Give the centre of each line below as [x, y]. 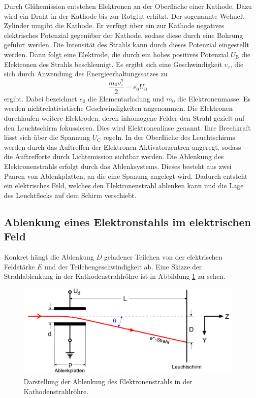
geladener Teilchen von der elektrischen [163, 257]
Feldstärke [19, 266]
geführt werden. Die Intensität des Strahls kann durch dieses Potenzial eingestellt [127, 45]
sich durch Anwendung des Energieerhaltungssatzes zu [86, 74]
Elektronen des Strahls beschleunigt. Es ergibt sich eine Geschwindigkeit [113, 64]
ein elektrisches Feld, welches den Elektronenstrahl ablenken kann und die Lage [124, 185]
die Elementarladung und [126, 98]
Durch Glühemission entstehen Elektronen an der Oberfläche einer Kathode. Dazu [128, 6]
